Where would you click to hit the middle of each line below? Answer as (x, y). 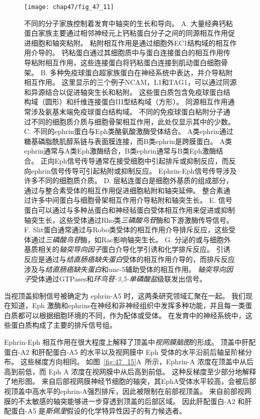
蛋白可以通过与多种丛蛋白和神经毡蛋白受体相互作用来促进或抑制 (129, 210)
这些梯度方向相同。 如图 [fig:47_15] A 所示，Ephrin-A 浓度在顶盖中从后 (137, 362)
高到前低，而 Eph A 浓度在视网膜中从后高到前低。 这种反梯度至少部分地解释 (130, 371)
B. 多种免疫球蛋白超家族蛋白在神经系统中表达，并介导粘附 (137, 72)
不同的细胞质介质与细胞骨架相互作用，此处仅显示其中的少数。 (133, 121)
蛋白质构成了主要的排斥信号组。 (63, 325)
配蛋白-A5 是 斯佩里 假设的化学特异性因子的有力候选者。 (95, 411)
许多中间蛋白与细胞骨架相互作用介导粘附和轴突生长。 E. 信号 (132, 200)
